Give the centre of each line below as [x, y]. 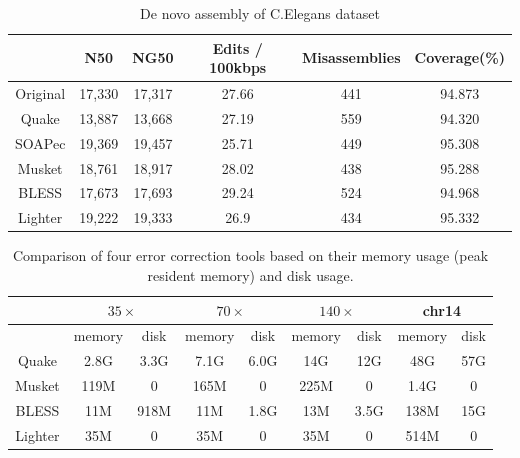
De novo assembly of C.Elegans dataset [260, 13]
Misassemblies [351, 57]
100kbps [238, 67]
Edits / [237, 47]
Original [40, 93]
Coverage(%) [459, 57]
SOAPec [40, 142]
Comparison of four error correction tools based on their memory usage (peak [251, 255]
